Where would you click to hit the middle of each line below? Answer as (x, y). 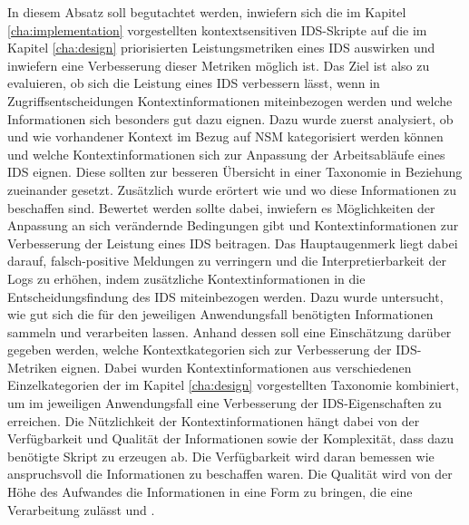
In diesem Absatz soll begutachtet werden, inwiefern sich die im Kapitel (207, 12)
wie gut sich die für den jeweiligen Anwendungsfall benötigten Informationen (220, 314)
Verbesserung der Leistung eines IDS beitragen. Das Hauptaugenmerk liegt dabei (233, 243)
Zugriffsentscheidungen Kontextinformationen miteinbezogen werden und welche (230, 100)
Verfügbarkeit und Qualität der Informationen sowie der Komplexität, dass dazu (231, 438)
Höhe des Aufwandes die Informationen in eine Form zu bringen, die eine (210, 492)
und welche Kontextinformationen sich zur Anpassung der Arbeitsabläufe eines (226, 154)
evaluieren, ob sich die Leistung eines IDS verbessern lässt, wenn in (194, 83)
